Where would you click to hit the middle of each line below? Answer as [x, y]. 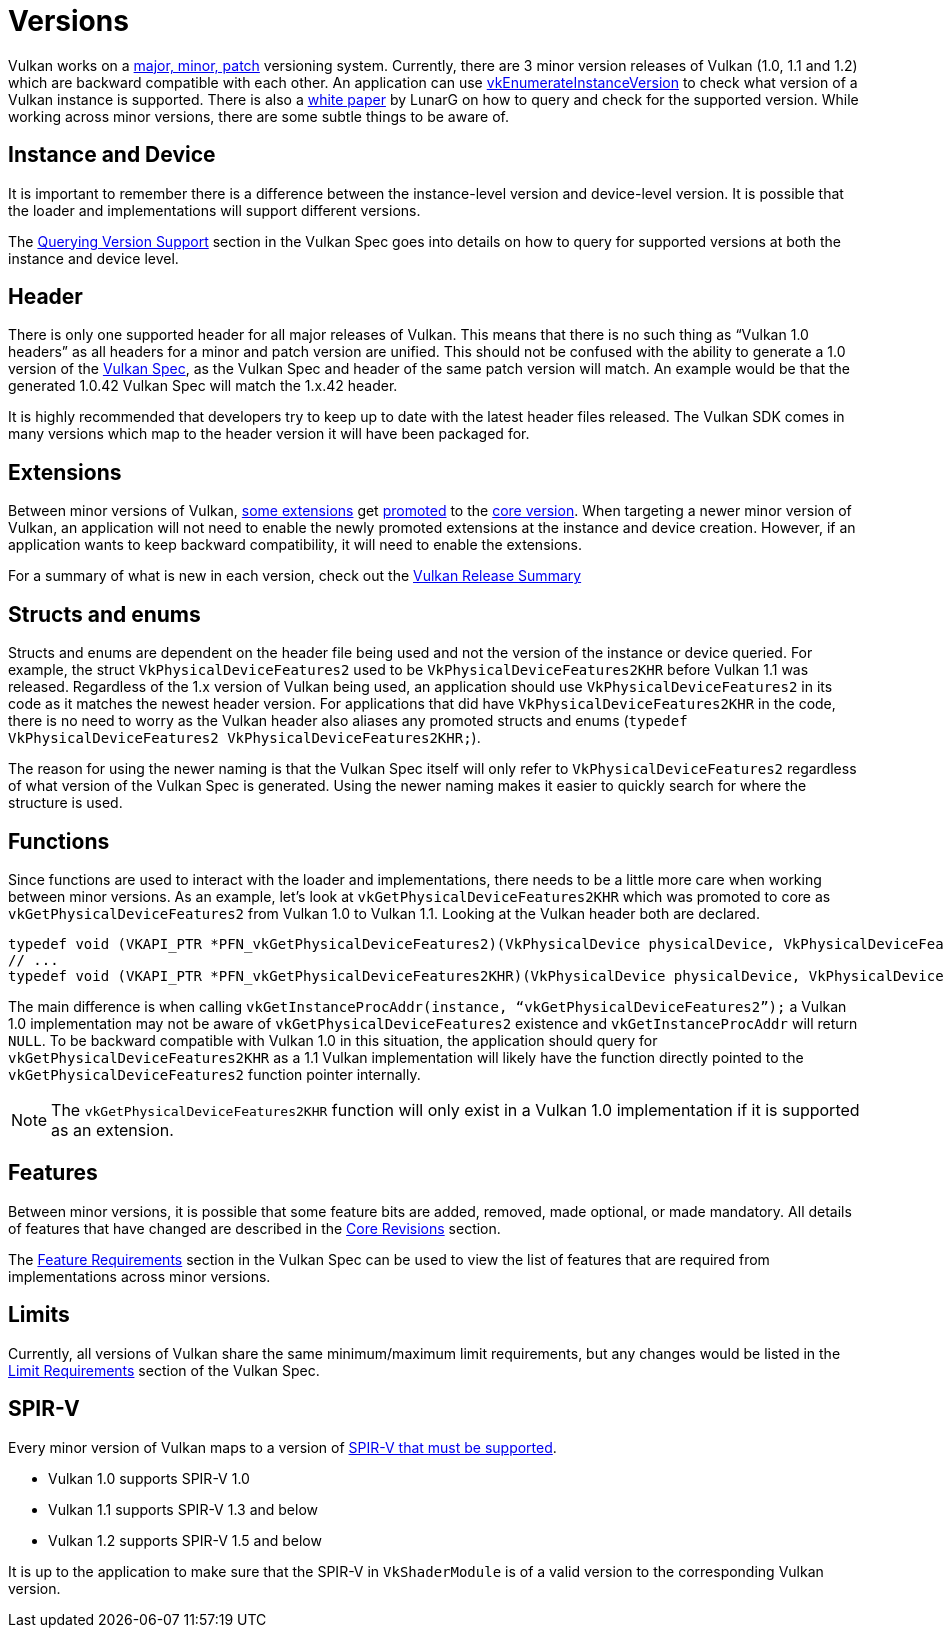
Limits [39, 1315]
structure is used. [65, 803]
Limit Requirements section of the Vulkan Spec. [164, 1370]
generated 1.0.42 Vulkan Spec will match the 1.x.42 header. [203, 386]
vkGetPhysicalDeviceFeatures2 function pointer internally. [214, 1074]
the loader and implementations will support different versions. [214, 210]
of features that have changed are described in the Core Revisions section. [254, 1228]
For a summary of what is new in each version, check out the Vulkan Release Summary [295, 576]
